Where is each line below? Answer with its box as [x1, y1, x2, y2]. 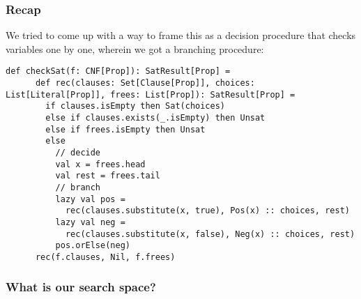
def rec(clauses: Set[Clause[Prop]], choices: [35, 78, 255, 89]
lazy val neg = [55, 217, 125, 227]
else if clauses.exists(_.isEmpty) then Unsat [45, 113, 266, 123]
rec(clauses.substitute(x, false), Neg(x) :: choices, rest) [65, 229, 355, 239]
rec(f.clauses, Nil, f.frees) [35, 252, 176, 262]
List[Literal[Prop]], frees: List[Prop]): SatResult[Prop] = [6, 89, 295, 100]
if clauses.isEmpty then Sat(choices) [45, 101, 225, 112]
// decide [55, 148, 101, 158]
